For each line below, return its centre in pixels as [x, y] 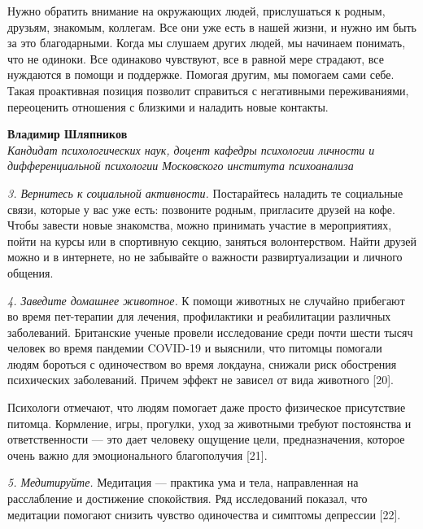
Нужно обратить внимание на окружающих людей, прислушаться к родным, [196, 11]
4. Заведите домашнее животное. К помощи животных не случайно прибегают [206, 300]
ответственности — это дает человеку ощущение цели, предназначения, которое [206, 439]
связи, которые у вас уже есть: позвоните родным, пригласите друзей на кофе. [201, 209]
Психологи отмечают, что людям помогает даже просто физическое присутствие [207, 407]
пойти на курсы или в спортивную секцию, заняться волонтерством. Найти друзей [212, 240]
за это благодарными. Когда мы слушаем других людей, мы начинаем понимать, [207, 43]
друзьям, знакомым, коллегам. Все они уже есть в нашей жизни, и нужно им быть [212, 26]
